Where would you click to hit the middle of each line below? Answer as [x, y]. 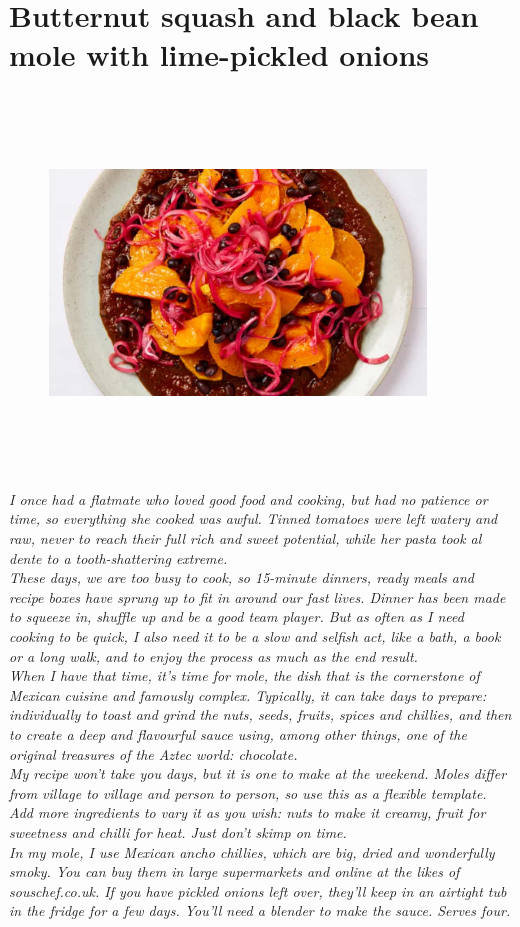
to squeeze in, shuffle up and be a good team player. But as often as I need [236, 616]
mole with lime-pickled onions [219, 54]
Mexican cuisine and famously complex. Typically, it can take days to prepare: [248, 694]
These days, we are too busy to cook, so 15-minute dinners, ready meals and [242, 577]
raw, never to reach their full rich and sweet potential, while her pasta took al [245, 538]
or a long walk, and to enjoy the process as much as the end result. [213, 655]
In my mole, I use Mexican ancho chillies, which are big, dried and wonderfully [252, 851]
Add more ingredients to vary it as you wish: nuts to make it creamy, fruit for [247, 812]
